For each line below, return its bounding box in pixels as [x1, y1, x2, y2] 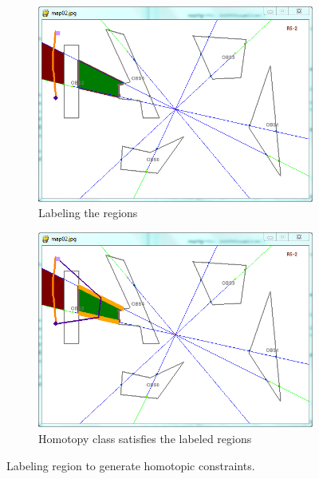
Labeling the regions [38, 204, 138, 221]
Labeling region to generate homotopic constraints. [6, 457, 255, 473]
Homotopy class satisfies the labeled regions [38, 430, 252, 446]
